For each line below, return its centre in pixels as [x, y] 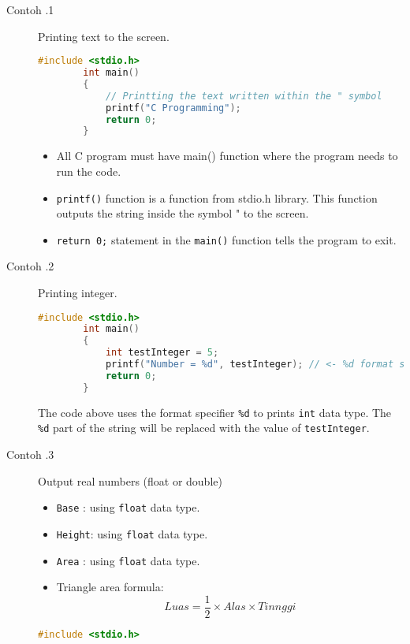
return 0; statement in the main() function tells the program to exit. [226, 239]
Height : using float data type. [132, 533]
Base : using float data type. [128, 507]
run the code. [89, 171]
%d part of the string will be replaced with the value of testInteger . [204, 428]
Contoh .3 [30, 454]
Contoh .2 [30, 266]
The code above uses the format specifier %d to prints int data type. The [215, 412]
